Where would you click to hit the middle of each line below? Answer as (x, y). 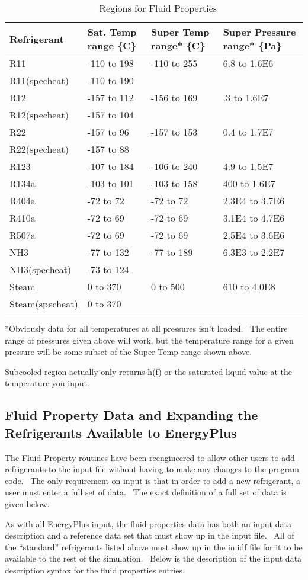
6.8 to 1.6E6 (248, 63)
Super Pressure (259, 32)
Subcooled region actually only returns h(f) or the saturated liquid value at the (148, 371)
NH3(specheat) (41, 269)
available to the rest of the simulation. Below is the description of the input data (153, 558)
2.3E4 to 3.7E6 (254, 201)
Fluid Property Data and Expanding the (131, 415)
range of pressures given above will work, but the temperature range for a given (149, 340)
